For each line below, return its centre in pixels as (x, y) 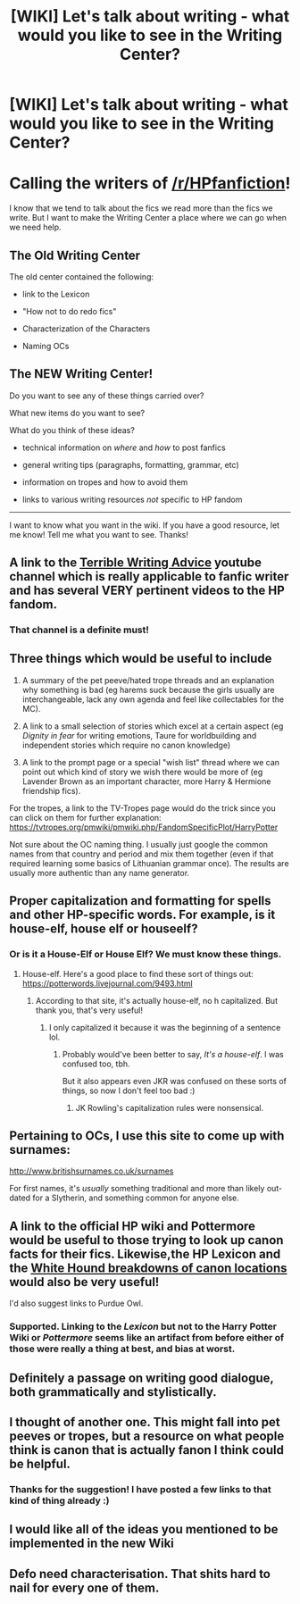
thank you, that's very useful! (89, 1010)
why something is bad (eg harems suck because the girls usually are (148, 689)
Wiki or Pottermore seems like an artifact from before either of (146, 1338)
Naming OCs (46, 346)
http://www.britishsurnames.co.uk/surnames (92, 1171)
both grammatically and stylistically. (113, 1392)
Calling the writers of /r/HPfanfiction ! (150, 184)
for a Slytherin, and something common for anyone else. (136, 1198)
